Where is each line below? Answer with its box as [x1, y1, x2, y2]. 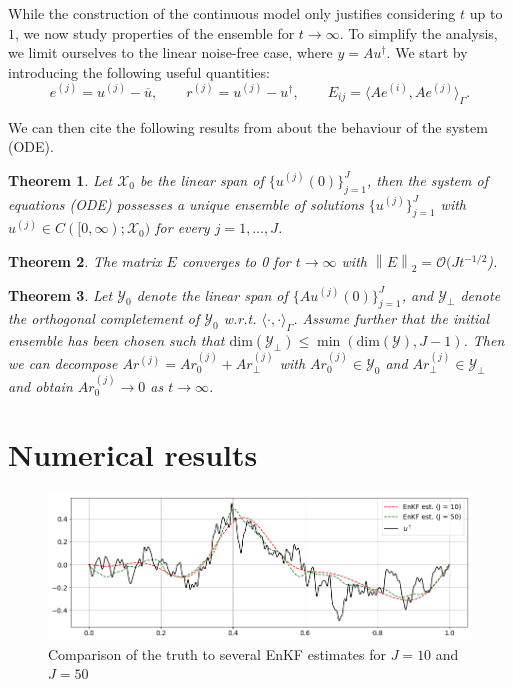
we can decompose [8, 353, 118, 374]
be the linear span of [140, 169, 264, 190]
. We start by [386, 42, 468, 63]
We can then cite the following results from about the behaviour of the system [8, 116, 488, 137]
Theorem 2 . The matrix [8, 251, 162, 272]
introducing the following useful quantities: [8, 61, 270, 82]
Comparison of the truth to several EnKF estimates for [48, 643, 387, 664]
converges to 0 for [181, 251, 291, 272]
